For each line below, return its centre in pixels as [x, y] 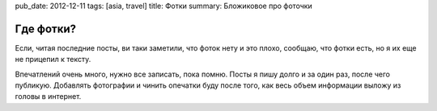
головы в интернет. [48, 97]
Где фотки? [46, 29]
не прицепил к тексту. [53, 60]
